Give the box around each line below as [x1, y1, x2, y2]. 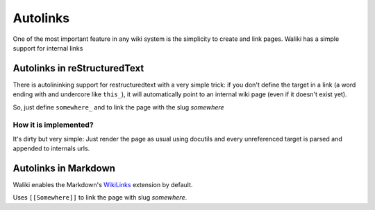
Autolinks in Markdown [12, 162, 116, 174]
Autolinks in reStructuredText [12, 62, 144, 74]
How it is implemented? [12, 120, 94, 130]
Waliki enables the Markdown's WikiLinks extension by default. [12, 181, 193, 189]
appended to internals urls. [12, 144, 90, 152]
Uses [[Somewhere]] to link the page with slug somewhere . [12, 193, 187, 202]
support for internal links [12, 44, 83, 52]
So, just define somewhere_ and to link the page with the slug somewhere [12, 103, 225, 111]
